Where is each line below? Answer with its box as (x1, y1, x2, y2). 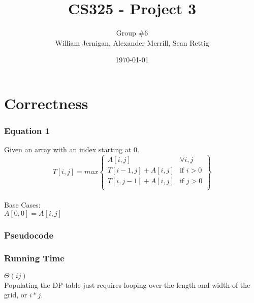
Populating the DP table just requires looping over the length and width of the (4, 279, 250, 290)
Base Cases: (4, 199, 41, 210)
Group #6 (116, 27, 148, 38)
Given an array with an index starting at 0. (4, 144, 139, 155)
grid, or (4, 289, 27, 300)
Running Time (4, 252, 65, 264)
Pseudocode (4, 228, 54, 241)
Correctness (4, 92, 88, 113)
